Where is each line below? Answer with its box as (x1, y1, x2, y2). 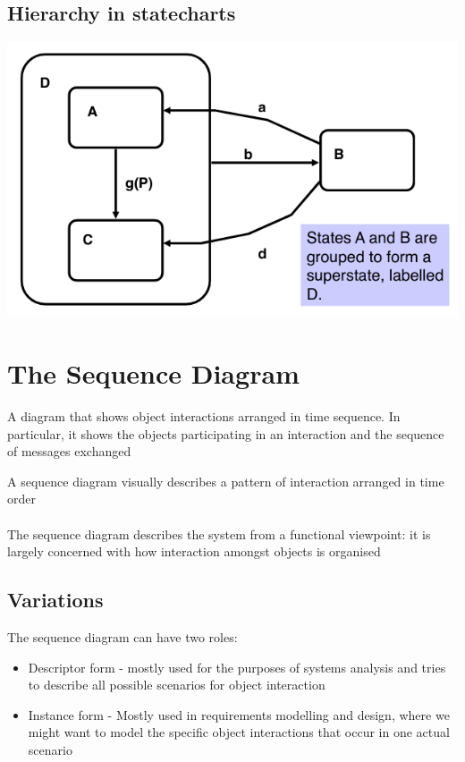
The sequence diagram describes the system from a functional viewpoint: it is (7, 524, 431, 543)
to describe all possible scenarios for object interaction (28, 675, 325, 694)
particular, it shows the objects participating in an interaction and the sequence (7, 424, 444, 443)
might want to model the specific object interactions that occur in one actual (28, 723, 450, 741)
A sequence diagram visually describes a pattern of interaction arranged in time (7, 471, 444, 490)
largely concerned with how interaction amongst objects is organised (7, 542, 381, 561)
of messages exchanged (7, 442, 131, 461)
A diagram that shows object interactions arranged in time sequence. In (7, 407, 401, 426)
